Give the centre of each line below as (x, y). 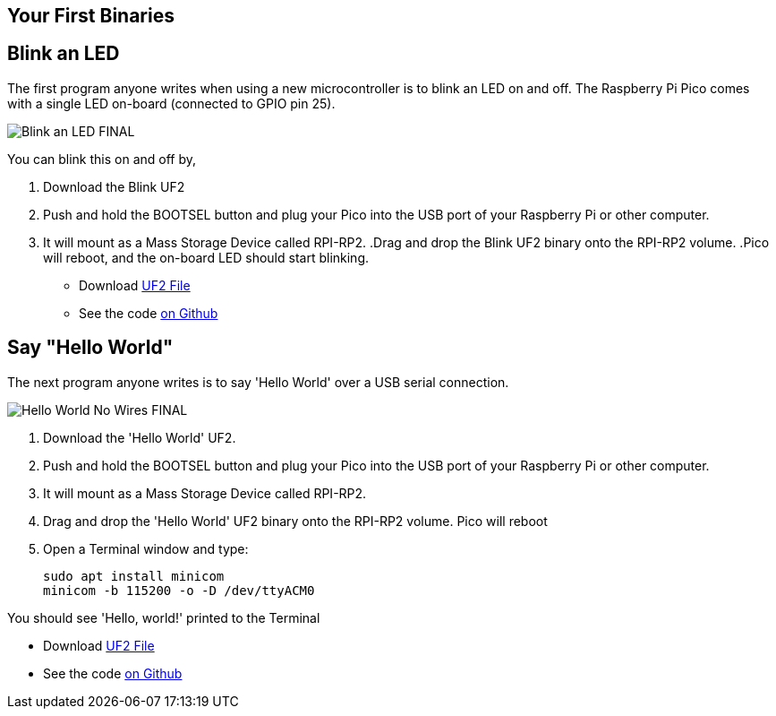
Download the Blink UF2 (114, 186)
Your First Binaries (91, 16)
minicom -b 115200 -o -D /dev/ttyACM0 (179, 590)
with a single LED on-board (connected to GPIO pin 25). (171, 103)
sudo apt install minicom (134, 576)
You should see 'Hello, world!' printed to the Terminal (164, 617)
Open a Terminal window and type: (146, 548)
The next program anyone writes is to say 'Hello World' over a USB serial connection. (258, 382)
